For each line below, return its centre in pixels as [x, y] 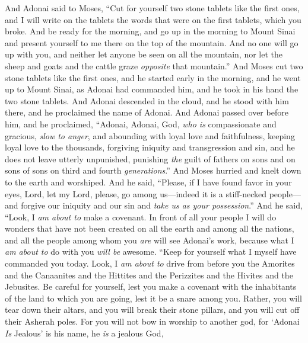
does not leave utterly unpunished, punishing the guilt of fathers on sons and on [150, 158]
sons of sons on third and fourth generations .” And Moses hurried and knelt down [153, 170]
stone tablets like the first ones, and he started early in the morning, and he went [153, 77]
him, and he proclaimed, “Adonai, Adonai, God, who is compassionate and [141, 124]
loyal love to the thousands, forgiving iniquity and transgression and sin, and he [150, 147]
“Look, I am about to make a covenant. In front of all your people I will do [141, 217]
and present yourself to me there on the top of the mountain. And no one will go [152, 42]
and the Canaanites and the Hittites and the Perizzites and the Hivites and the [149, 275]
